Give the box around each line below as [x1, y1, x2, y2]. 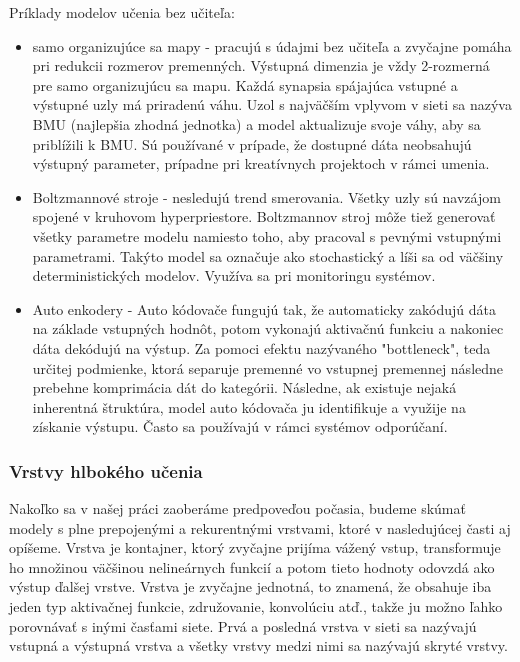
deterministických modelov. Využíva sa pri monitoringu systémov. [32, 265, 436, 286]
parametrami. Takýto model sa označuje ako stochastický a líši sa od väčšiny [32, 245, 504, 266]
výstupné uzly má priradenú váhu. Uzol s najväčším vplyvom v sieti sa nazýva [32, 94, 512, 115]
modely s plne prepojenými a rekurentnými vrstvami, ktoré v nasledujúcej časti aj [9, 517, 511, 538]
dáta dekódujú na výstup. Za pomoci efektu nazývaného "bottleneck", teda [32, 337, 491, 358]
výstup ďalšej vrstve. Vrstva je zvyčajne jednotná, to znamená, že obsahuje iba [9, 576, 492, 597]
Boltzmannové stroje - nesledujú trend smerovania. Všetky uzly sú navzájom [32, 186, 501, 207]
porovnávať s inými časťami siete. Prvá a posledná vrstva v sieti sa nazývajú [9, 615, 477, 636]
